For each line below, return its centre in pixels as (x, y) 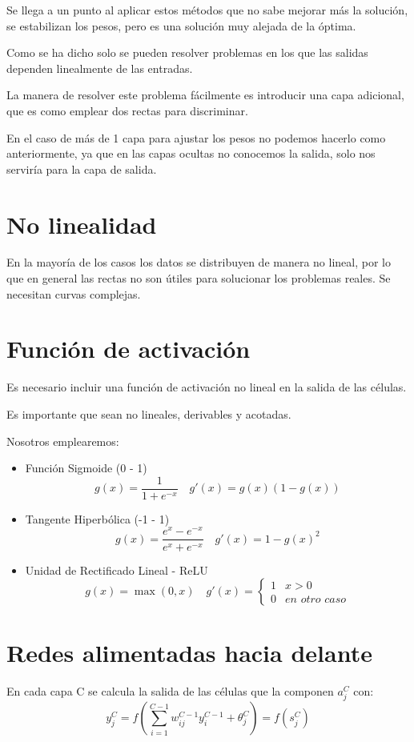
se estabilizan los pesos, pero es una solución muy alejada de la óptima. (181, 25)
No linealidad (82, 224)
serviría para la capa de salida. (82, 168)
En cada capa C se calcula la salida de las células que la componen (170, 691)
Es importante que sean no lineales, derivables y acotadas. (149, 413)
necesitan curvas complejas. (74, 293)
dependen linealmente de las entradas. (100, 68)
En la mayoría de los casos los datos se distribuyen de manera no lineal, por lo (199, 262)
